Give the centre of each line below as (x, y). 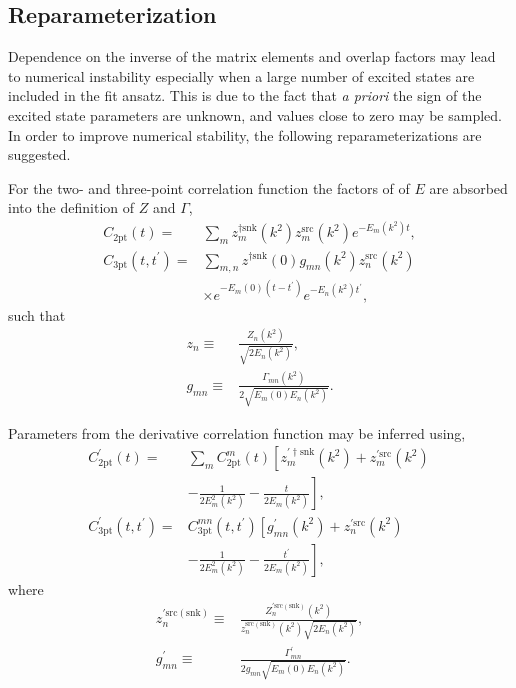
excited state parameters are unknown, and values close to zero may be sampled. (255, 114)
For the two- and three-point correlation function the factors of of (209, 187)
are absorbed (468, 187)
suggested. (39, 154)
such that (37, 314)
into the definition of (71, 207)
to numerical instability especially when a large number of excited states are (241, 75)
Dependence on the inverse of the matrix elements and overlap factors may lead (252, 56)
